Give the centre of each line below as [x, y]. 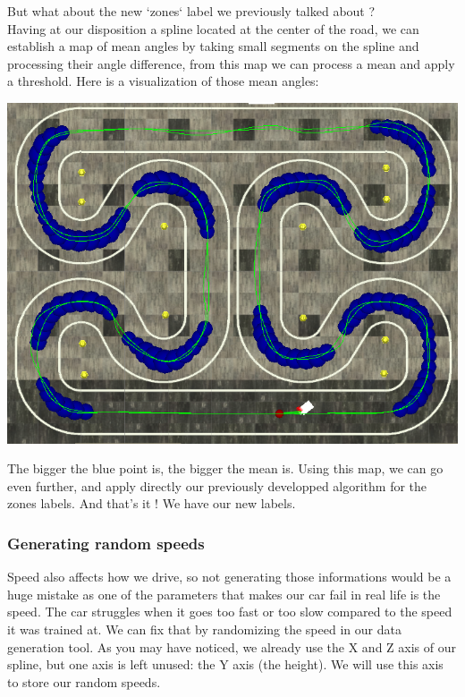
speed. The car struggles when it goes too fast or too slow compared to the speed [230, 612]
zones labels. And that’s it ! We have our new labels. [152, 503]
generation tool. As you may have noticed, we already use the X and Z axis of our [232, 646]
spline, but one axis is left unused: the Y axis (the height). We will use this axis [225, 664]
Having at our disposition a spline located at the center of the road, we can [213, 28]
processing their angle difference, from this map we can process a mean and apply [231, 63]
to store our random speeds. [84, 681]
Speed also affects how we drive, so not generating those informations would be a [229, 577]
